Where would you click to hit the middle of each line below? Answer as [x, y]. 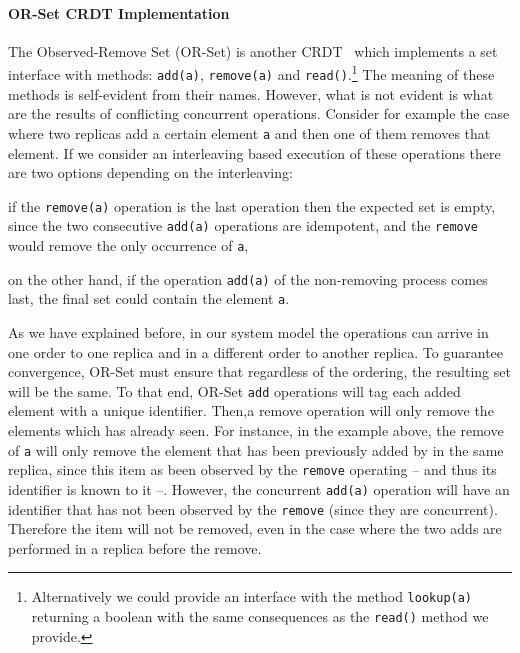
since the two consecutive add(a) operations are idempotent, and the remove [243, 225]
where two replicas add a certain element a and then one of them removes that [249, 132]
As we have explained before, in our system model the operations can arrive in [248, 332]
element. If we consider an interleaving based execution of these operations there [254, 152]
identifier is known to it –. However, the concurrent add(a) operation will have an [259, 488]
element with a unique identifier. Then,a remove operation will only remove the [251, 410]
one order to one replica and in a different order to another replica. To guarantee [256, 351]
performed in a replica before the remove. [135, 547]
